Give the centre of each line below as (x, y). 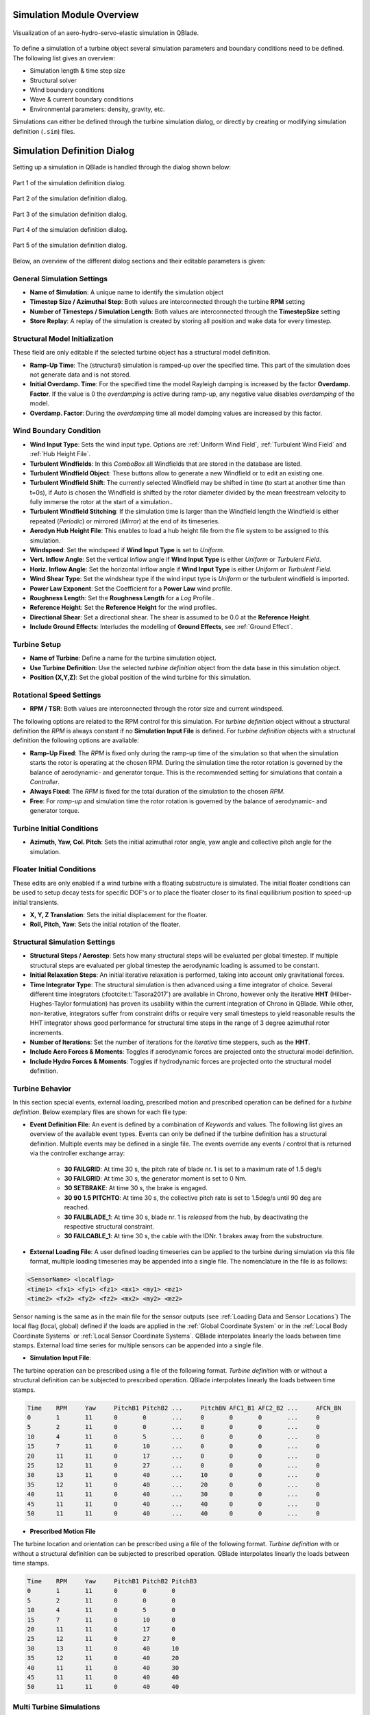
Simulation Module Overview (76, 15)
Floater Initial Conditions (54, 869)
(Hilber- (341, 994)
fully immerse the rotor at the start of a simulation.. (101, 502)
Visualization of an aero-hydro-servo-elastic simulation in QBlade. (106, 33)
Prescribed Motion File (63, 1531)
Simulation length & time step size (78, 71)
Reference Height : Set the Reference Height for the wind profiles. (123, 608)
